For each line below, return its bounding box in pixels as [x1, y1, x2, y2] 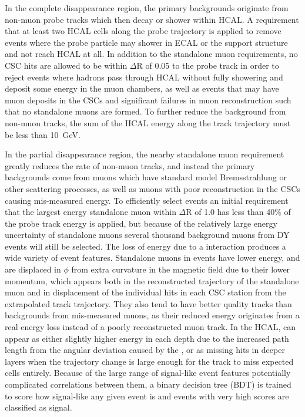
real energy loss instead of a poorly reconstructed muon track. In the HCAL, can [5, 321, 296, 333]
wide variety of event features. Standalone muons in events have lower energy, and [5, 251, 300, 264]
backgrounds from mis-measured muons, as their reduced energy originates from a [5, 309, 300, 321]
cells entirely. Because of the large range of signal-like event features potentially [5, 366, 291, 379]
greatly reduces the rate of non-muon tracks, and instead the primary [5, 159, 255, 171]
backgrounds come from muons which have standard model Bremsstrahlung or [5, 171, 287, 183]
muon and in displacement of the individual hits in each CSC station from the [5, 286, 286, 298]
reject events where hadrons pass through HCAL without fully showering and [5, 70, 283, 83]
